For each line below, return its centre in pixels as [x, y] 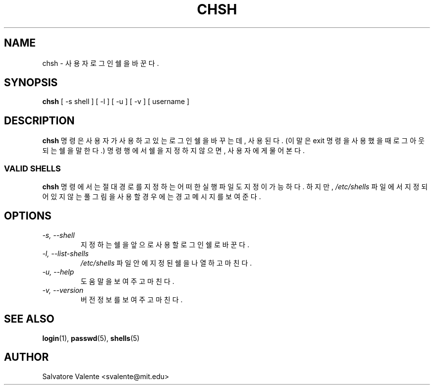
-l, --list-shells [65, 253]
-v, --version [63, 290]
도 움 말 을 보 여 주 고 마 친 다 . [127, 281]
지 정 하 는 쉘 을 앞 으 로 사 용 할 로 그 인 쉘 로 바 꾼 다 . [165, 244]
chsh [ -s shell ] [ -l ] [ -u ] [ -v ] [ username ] [116, 102]
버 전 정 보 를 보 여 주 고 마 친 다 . [132, 299]
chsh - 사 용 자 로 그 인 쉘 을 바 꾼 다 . [101, 63]
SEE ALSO [29, 319]
